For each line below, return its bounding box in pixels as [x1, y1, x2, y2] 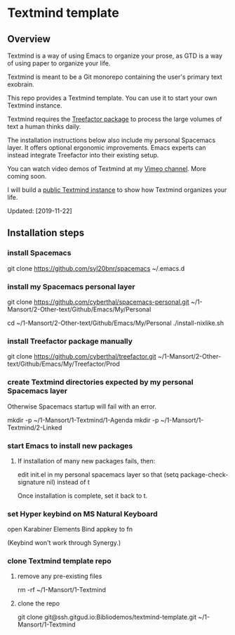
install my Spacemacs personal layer [7, 281, 135, 291]
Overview [7, 33, 51, 45]
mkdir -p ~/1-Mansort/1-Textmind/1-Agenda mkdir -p [7, 416, 159, 424]
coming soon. [7, 172, 47, 180]
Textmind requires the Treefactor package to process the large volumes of [7, 115, 222, 123]
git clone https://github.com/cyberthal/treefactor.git [7, 352, 156, 361]
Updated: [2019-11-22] [7, 207, 72, 215]
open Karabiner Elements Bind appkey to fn [7, 525, 133, 534]
